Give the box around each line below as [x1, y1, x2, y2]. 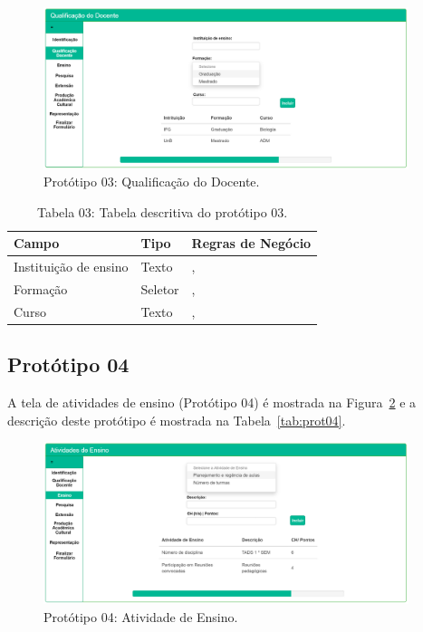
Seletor [140, 280, 179, 299]
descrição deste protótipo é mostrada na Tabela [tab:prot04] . [7, 410, 346, 429]
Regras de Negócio [191, 234, 312, 253]
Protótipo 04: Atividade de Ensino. [43, 607, 238, 626]
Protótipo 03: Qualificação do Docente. [43, 172, 260, 191]
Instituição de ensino [14, 257, 129, 276]
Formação [14, 280, 68, 299]
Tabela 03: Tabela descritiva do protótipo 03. [36, 202, 288, 221]
